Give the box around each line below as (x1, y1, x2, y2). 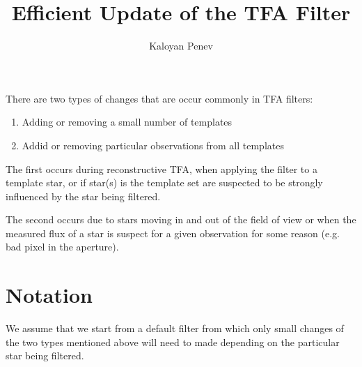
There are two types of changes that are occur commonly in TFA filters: (6, 91, 313, 105)
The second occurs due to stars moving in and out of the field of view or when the (6, 212, 356, 227)
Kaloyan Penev (149, 38, 213, 53)
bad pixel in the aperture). (6, 239, 119, 254)
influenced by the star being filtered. (6, 188, 161, 203)
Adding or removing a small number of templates (22, 114, 233, 129)
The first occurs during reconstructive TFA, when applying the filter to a (6, 161, 317, 176)
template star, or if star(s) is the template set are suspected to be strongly (6, 175, 323, 190)
